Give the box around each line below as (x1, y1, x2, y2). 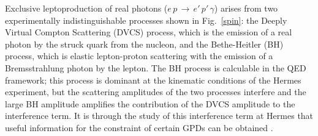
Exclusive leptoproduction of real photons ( (5, 2, 168, 14)
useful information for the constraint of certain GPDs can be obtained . (5, 121, 273, 134)
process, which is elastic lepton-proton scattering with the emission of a (5, 49, 273, 62)
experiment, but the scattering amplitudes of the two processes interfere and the (5, 85, 306, 98)
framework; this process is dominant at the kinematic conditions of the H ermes (5, 73, 301, 86)
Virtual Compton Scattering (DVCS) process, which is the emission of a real (5, 26, 292, 38)
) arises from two (214, 2, 278, 14)
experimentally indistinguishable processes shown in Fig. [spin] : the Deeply (5, 13, 287, 26)
